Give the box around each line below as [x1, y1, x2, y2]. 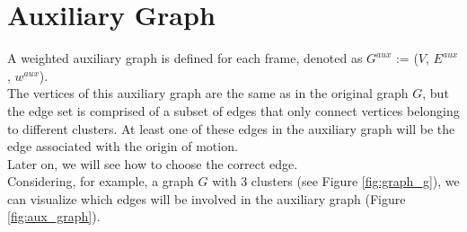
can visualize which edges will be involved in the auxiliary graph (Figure [7, 189, 406, 208]
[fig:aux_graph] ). [7, 207, 101, 226]
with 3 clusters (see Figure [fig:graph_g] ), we [212, 172, 460, 191]
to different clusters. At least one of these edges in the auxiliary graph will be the [7, 119, 455, 138]
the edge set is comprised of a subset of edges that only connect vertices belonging [7, 101, 460, 120]
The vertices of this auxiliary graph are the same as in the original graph [7, 84, 409, 103]
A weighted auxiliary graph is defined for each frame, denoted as [7, 49, 363, 67]
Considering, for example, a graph [7, 172, 194, 191]
